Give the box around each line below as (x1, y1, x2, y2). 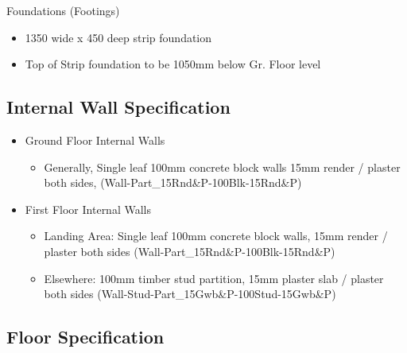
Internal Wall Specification (6, 95, 231, 119)
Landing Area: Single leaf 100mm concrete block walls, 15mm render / (44, 227, 388, 244)
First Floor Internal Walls (25, 200, 151, 217)
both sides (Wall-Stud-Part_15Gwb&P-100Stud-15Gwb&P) (44, 285, 336, 302)
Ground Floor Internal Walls (25, 131, 165, 148)
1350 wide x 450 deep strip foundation (25, 29, 212, 45)
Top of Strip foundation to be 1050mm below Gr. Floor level (25, 56, 321, 72)
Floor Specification (6, 324, 165, 349)
